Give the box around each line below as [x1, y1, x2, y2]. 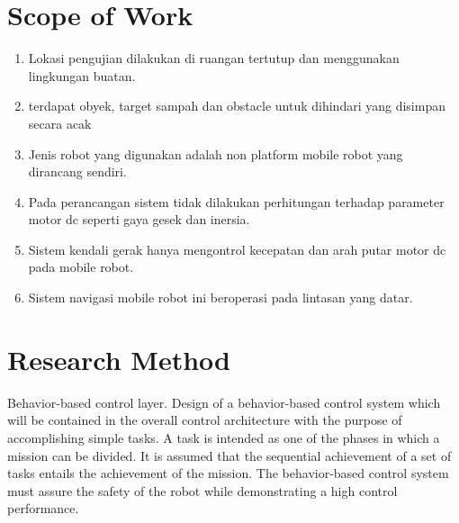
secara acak [28, 113, 92, 132]
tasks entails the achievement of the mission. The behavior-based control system [7, 464, 449, 482]
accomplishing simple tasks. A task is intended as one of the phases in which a [7, 428, 440, 446]
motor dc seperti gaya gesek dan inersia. [28, 210, 250, 229]
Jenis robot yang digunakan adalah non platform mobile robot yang [28, 144, 403, 163]
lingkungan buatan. [28, 66, 136, 85]
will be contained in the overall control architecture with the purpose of [7, 410, 402, 429]
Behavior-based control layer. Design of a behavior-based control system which [7, 392, 441, 411]
